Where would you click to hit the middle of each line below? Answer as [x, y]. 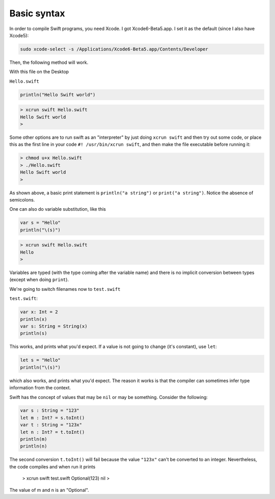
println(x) [34, 319]
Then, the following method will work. [49, 62]
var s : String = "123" [50, 410]
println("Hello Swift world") [58, 95]
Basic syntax [37, 13]
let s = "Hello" [40, 360]
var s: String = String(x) [54, 326]
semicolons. [22, 199]
